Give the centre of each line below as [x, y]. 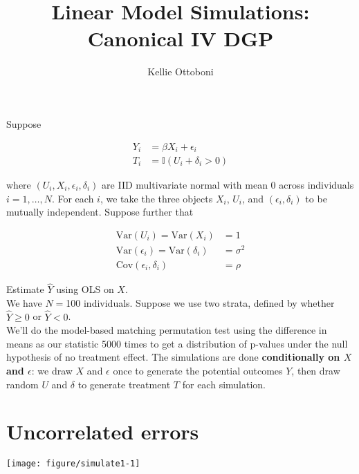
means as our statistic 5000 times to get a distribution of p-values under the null [177, 343]
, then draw [316, 370]
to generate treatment [124, 384]
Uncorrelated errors [103, 432]
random [22, 384]
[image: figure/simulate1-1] [73, 464]
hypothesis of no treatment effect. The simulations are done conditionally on [173, 357]
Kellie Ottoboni [181, 72]
